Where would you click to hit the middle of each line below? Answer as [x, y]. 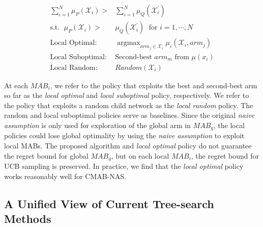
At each [16, 85]
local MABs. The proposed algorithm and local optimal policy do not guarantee [128, 146]
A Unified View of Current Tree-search [109, 203]
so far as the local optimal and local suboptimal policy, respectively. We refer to [127, 95]
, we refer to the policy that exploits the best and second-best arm [154, 85]
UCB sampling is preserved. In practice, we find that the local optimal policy [124, 166]
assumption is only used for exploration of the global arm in [97, 125]
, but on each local [140, 155]
